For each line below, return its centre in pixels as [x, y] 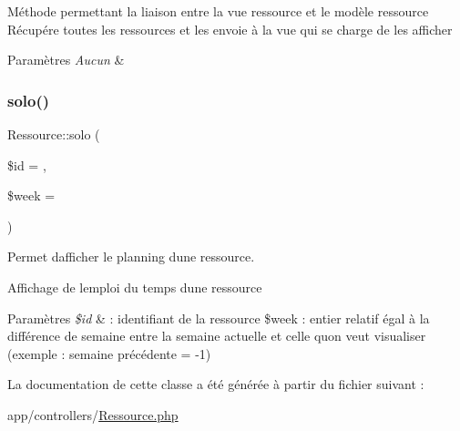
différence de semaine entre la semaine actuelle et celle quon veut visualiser [217, 336]
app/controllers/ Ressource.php [93, 414]
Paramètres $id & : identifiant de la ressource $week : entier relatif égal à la [219, 318]
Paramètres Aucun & [66, 60]
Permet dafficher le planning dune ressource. [131, 257]
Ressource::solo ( [54, 134]
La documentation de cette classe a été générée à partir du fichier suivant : [216, 384]
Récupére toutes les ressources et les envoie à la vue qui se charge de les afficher [230, 29]
